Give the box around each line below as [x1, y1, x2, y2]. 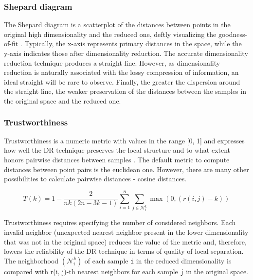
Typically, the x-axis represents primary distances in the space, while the [24, 38, 242, 49]
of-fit [4, 38, 18, 49]
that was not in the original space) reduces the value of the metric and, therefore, [4, 236, 247, 246]
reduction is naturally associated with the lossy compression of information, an [4, 67, 239, 77]
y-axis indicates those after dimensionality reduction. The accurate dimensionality [4, 48, 248, 58]
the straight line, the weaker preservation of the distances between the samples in [4, 86, 246, 96]
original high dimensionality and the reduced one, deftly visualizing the [4, 29, 217, 39]
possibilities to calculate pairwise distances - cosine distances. [4, 174, 187, 184]
